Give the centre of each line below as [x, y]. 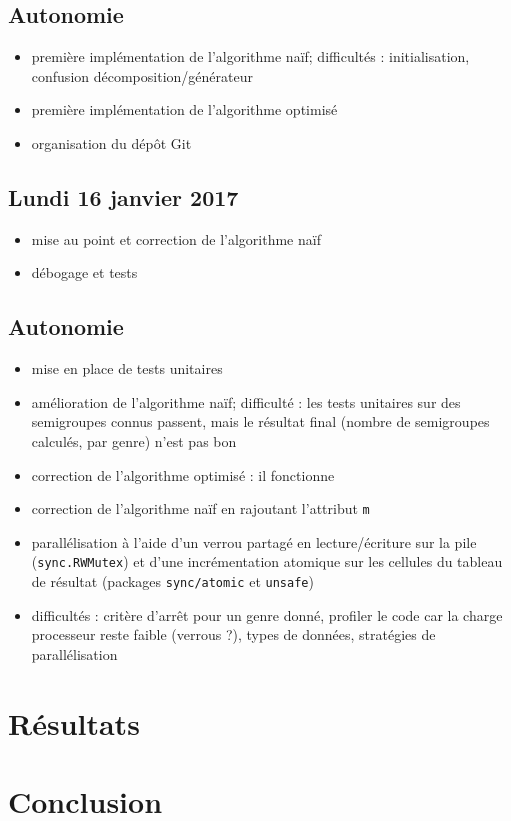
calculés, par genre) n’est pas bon [134, 440]
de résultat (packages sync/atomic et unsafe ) [172, 581]
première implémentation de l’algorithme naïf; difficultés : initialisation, [250, 56]
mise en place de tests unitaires [127, 368]
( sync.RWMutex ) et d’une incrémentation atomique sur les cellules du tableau [267, 561]
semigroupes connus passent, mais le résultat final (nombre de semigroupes [260, 421]
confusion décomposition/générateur [142, 75]
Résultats [74, 722]
